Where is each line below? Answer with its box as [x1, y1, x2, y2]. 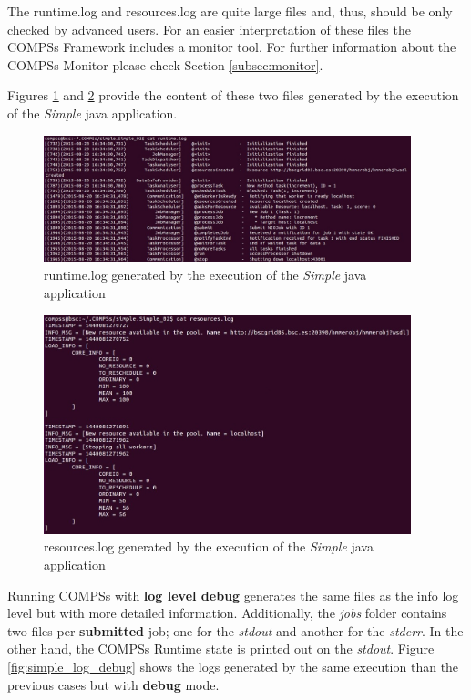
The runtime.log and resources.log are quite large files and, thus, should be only [7, 2, 453, 20]
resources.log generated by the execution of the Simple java [44, 537, 374, 556]
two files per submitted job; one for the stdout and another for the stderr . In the [7, 621, 464, 640]
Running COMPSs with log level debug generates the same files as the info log [7, 585, 459, 604]
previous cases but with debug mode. [7, 674, 220, 694]
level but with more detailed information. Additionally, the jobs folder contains [7, 603, 447, 623]
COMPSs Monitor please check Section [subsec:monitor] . [7, 55, 323, 74]
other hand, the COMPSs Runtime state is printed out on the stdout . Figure [7, 639, 435, 658]
